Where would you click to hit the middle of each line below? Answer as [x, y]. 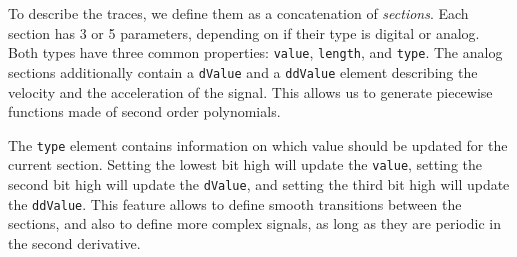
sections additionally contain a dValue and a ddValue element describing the [243, 71]
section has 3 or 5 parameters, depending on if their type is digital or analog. [244, 32]
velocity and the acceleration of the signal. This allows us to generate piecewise [250, 91]
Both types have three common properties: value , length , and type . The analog [255, 52]
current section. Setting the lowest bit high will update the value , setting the [245, 164]
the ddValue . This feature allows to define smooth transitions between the [235, 203]
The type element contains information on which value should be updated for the [258, 144]
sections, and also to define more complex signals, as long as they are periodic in [254, 223]
